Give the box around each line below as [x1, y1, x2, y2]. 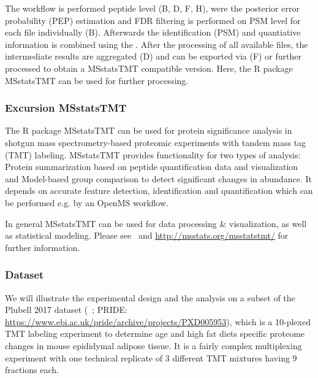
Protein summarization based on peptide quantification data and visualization [5, 160, 298, 173]
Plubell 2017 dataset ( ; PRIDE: [5, 303, 127, 316]
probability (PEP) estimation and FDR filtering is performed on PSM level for [5, 13, 301, 26]
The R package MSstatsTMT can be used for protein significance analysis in [5, 124, 292, 137]
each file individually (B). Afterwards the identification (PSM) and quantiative [5, 26, 301, 39]
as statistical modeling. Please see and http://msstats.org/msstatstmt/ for [5, 229, 289, 242]
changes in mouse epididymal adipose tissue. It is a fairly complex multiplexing [5, 339, 302, 352]
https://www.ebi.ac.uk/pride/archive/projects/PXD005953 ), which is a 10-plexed [5, 315, 311, 328]
